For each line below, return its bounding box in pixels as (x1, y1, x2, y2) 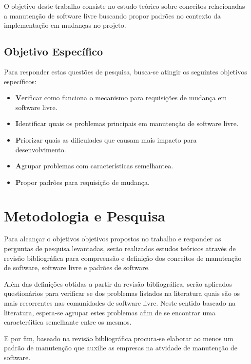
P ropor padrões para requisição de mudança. (15, 177, 150, 187)
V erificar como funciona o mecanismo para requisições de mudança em (15, 92, 227, 103)
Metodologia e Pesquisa (4, 205, 166, 225)
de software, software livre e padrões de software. (4, 262, 150, 273)
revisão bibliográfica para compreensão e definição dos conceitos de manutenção (4, 253, 242, 263)
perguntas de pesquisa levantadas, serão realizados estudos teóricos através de (4, 243, 236, 254)
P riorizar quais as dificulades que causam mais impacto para (15, 134, 197, 145)
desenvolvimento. (15, 144, 66, 154)
